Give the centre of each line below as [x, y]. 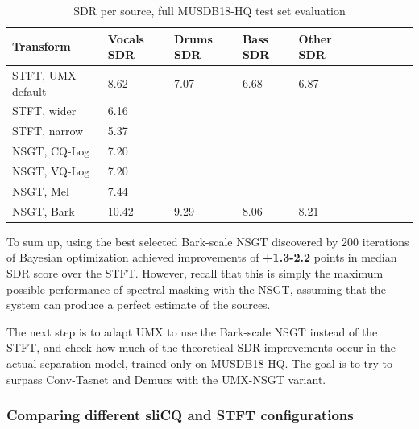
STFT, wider [44, 111]
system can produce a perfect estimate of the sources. [139, 305]
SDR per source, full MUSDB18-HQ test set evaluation [209, 10]
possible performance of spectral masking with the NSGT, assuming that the [196, 289]
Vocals [126, 38]
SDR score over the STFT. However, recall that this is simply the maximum [195, 272]
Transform [41, 46]
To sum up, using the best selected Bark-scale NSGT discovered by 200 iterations [208, 241]
